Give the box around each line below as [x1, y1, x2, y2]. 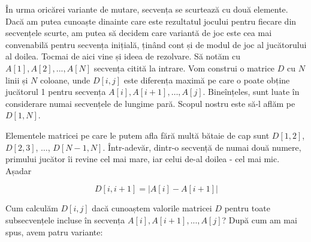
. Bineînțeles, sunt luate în [203, 85, 300, 98]
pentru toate [224, 202, 270, 214]
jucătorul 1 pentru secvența [5, 85, 106, 98]
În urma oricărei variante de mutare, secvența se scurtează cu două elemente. [5, 3, 288, 15]
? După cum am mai [222, 213, 297, 226]
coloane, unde [40, 73, 90, 86]
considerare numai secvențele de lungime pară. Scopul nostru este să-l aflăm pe [5, 97, 295, 109]
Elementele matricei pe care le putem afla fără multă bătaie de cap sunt [5, 129, 270, 141]
